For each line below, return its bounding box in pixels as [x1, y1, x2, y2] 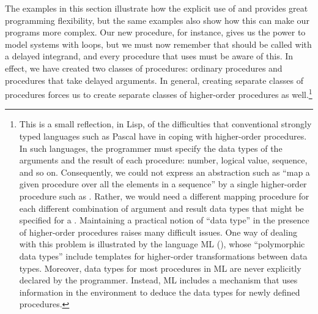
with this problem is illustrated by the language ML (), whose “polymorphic [19, 237, 305, 250]
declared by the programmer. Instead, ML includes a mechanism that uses [19, 274, 298, 286]
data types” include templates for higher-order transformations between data [19, 249, 308, 262]
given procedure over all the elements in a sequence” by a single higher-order [19, 178, 307, 190]
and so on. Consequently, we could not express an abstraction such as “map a [19, 165, 310, 178]
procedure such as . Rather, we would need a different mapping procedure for [19, 189, 309, 202]
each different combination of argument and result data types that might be [19, 201, 304, 214]
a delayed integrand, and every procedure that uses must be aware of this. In [5, 50, 294, 62]
